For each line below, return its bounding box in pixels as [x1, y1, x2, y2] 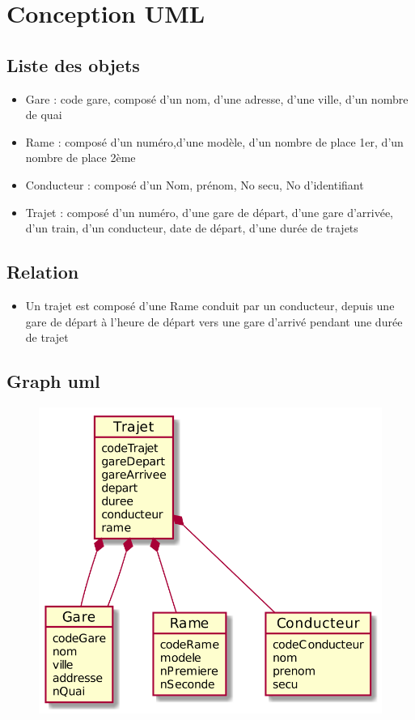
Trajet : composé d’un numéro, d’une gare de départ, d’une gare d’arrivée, [25, 203, 394, 220]
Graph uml [6, 369, 100, 394]
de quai [25, 106, 62, 123]
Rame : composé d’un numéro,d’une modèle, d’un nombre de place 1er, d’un [25, 133, 404, 150]
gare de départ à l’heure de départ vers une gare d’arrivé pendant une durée [25, 313, 403, 330]
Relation [6, 259, 79, 284]
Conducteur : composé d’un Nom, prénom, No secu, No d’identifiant [25, 176, 364, 193]
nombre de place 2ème [25, 149, 136, 166]
